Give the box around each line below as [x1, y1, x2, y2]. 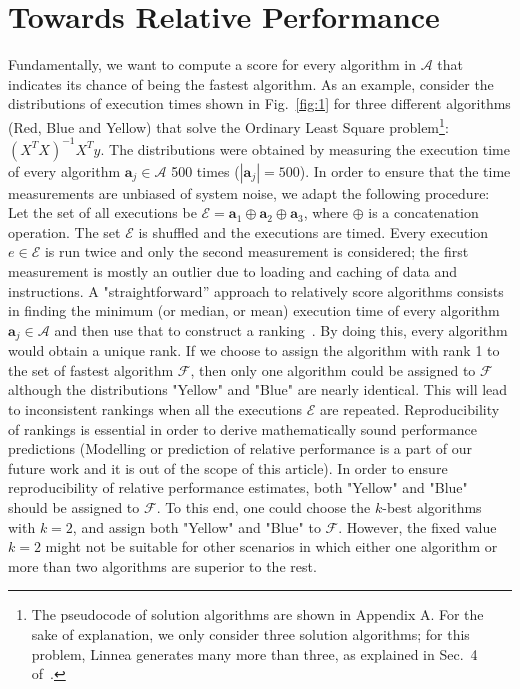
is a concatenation [368, 202, 479, 223]
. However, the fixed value [338, 516, 497, 537]
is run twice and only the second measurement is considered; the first [44, 241, 469, 262]
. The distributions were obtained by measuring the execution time [100, 138, 510, 159]
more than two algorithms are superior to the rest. [8, 555, 317, 576]
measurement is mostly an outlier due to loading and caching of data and [8, 261, 458, 282]
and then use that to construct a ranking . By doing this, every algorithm [54, 319, 508, 340]
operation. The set [8, 221, 121, 242]
